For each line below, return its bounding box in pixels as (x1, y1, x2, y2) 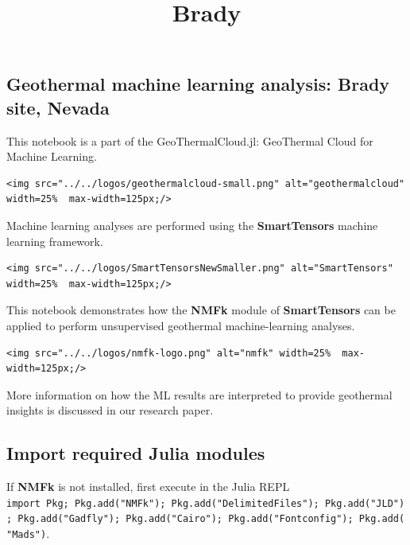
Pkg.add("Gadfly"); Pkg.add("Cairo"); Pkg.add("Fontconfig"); (17, 513, 354, 525)
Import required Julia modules (6, 441, 265, 465)
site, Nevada (6, 95, 110, 119)
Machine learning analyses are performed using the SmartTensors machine (6, 216, 378, 233)
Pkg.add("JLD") (324, 497, 405, 509)
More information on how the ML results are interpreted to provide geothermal (6, 386, 393, 403)
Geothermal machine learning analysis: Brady (6, 72, 390, 96)
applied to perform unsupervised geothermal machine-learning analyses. (6, 317, 355, 333)
